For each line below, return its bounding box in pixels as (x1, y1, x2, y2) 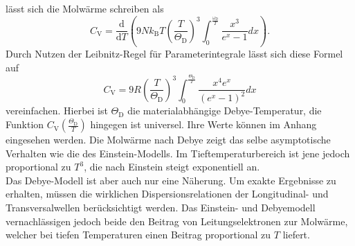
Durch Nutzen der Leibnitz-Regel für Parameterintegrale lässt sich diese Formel (6, 46, 343, 61)
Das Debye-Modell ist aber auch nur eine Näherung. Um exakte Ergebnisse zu (6, 173, 336, 187)
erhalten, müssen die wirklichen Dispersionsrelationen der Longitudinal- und (6, 186, 329, 201)
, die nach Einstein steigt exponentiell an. (84, 159, 260, 174)
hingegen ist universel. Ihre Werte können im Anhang (90, 117, 317, 132)
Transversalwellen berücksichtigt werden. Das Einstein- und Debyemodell (6, 200, 316, 215)
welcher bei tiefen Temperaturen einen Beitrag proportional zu (6, 227, 271, 242)
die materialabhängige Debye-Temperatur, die (127, 103, 322, 118)
